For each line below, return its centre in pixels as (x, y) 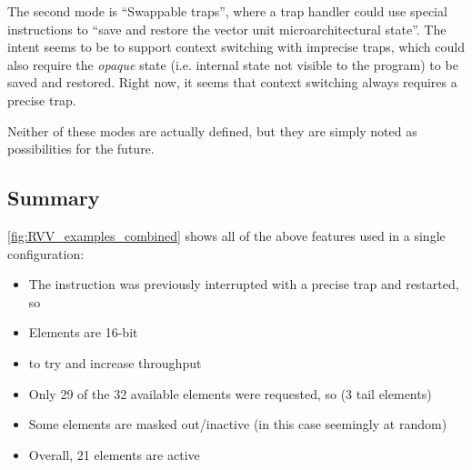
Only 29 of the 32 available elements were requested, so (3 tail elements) (230, 393)
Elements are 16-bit (83, 332)
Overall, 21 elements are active (114, 454)
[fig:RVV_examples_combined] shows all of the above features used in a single (226, 235)
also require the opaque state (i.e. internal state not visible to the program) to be (233, 64)
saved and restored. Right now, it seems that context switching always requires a (232, 82)
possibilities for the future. (81, 149)
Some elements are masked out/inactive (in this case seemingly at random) (238, 424)
